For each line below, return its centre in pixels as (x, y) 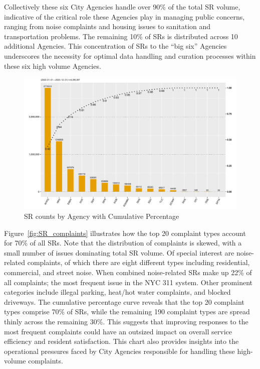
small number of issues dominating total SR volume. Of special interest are (119, 252)
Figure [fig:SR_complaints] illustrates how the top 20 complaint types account (125, 233)
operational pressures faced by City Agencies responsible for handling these (119, 351)
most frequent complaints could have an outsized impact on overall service (118, 331)
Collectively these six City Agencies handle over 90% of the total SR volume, (122, 7)
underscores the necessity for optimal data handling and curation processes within (130, 55)
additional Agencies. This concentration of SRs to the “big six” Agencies (115, 46)
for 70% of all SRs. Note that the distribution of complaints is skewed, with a (123, 243)
